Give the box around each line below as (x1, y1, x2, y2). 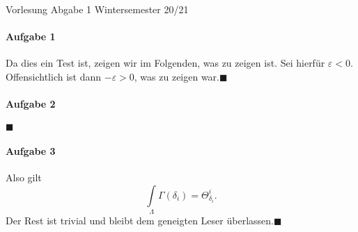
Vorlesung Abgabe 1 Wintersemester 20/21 (6, 2, 189, 16)
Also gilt (6, 170, 42, 185)
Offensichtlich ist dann (6, 69, 102, 83)
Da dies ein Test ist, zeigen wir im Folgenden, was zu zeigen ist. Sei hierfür (6, 56, 325, 70)
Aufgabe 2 (6, 97, 56, 111)
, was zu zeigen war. (134, 69, 220, 83)
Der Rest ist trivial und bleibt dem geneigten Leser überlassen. (6, 213, 274, 228)
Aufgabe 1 (6, 29, 56, 44)
